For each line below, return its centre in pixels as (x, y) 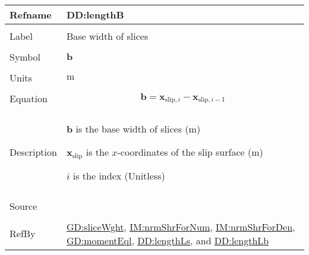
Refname (31, 15)
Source (23, 206)
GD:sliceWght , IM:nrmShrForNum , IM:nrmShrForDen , (181, 226)
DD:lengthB (95, 15)
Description (33, 152)
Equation (29, 98)
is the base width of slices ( (132, 129)
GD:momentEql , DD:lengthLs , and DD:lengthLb (168, 240)
